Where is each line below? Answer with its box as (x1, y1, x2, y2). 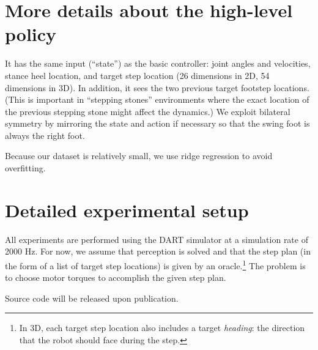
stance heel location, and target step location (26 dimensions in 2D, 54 (5, 69, 270, 81)
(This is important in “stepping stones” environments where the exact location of (5, 93, 309, 106)
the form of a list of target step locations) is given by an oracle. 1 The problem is (5, 257, 306, 272)
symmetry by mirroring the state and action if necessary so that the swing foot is (5, 117, 310, 130)
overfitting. (5, 162, 46, 174)
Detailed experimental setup (5, 197, 249, 222)
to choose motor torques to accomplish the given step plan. (5, 271, 226, 284)
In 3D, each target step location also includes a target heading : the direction (19, 321, 305, 334)
